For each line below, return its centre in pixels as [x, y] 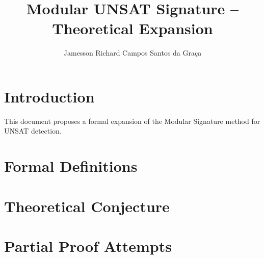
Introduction [49, 96]
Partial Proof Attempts [88, 245]
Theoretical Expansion [133, 28]
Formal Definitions [71, 166]
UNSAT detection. [33, 131]
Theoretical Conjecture [87, 206]
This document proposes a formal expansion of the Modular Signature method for [132, 121]
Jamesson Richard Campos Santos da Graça [133, 53]
